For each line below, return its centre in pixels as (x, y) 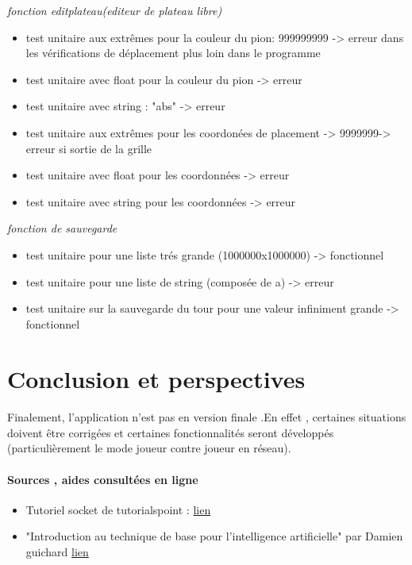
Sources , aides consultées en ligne (103, 479)
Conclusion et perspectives (156, 378)
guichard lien (57, 552)
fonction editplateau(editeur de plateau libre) (115, 10)
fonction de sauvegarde (62, 228)
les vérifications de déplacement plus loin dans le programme (173, 53)
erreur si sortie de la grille (89, 148)
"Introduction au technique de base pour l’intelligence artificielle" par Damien (214, 536)
